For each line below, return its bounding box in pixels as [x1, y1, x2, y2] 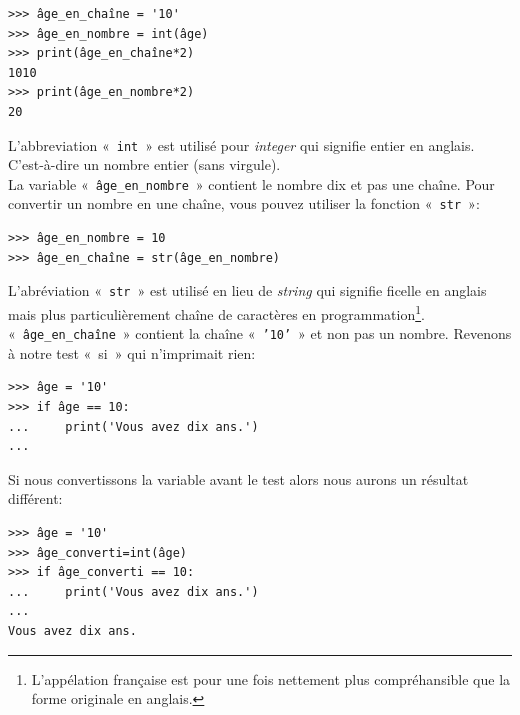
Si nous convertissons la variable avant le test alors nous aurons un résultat [8, 468, 469, 489]
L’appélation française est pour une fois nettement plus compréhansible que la [31, 668, 511, 689]
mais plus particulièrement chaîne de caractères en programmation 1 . [8, 300, 425, 324]
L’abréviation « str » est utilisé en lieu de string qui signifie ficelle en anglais [8, 280, 487, 301]
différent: [8, 488, 63, 509]
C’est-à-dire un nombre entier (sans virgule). [8, 154, 281, 175]
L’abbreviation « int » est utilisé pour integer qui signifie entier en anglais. [8, 134, 475, 155]
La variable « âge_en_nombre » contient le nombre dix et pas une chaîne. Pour [8, 173, 495, 194]
